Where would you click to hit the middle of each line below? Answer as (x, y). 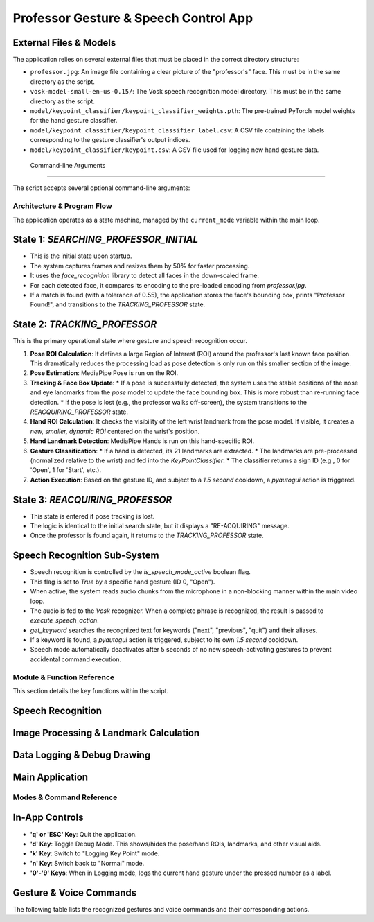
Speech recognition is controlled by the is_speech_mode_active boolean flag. (140, 572)
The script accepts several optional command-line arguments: (101, 188)
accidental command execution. (75, 659)
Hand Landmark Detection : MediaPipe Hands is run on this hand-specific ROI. (142, 441)
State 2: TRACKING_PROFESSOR (85, 325)
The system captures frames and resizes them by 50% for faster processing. (140, 266)
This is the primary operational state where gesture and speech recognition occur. (130, 341)
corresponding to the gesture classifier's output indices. (110, 140)
